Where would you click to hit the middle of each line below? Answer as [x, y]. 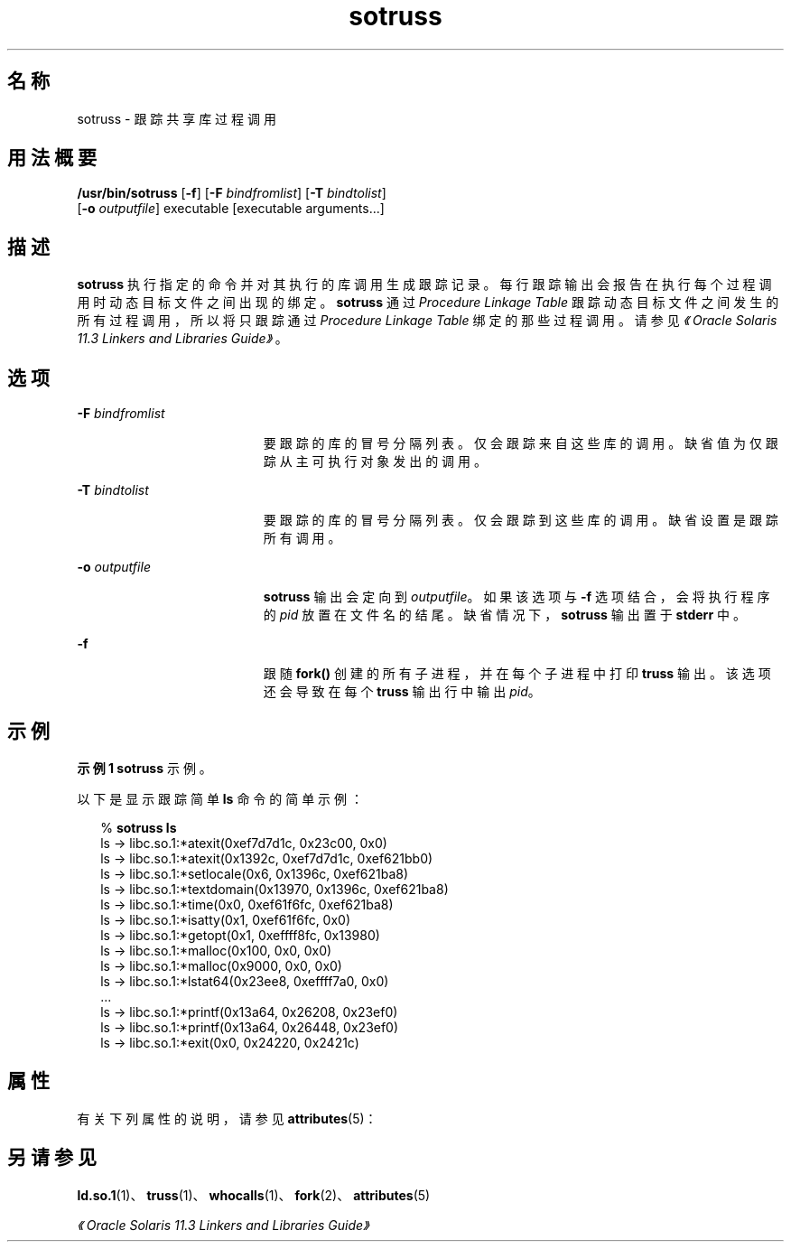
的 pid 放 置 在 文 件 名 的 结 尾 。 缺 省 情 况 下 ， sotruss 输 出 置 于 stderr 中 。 [504, 615]
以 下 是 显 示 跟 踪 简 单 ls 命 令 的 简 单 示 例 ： [220, 798]
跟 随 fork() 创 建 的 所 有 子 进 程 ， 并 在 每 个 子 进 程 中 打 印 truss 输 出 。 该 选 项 [517, 674]
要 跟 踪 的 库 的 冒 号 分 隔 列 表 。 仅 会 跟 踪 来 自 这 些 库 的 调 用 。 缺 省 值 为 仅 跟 [521, 443]
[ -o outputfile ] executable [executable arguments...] [231, 209]
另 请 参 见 [52, 1158]
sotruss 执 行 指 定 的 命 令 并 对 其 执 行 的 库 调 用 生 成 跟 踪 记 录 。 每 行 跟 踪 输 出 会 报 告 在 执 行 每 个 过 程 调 [424, 284]
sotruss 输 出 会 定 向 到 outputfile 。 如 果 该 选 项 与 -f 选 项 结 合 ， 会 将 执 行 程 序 [516, 597]
